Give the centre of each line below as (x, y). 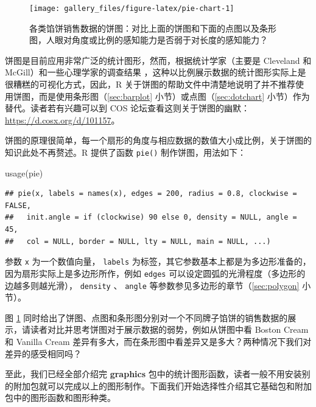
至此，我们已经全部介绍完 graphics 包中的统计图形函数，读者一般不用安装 (153, 374)
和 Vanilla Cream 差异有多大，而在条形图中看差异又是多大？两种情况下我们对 (158, 341)
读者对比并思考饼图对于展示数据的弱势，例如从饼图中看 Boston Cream (169, 329)
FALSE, (18, 205)
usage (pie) (24, 172)
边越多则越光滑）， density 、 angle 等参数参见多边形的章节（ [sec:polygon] (152, 285)
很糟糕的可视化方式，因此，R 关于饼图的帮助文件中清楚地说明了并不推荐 (150, 84)
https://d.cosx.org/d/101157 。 (62, 120)
